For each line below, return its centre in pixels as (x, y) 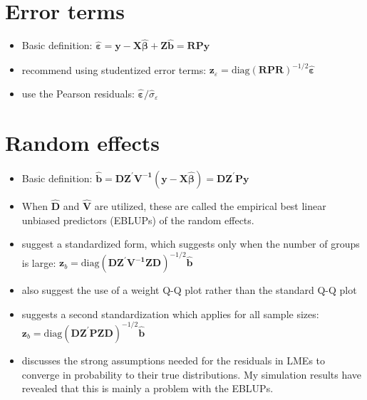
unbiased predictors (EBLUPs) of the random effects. (138, 220)
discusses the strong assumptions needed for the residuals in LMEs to (174, 360)
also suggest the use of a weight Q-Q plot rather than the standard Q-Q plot (189, 290)
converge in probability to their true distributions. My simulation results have (192, 374)
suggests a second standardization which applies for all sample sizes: (170, 314)
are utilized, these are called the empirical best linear (210, 205)
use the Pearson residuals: (78, 94)
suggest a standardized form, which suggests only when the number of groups (191, 244)
